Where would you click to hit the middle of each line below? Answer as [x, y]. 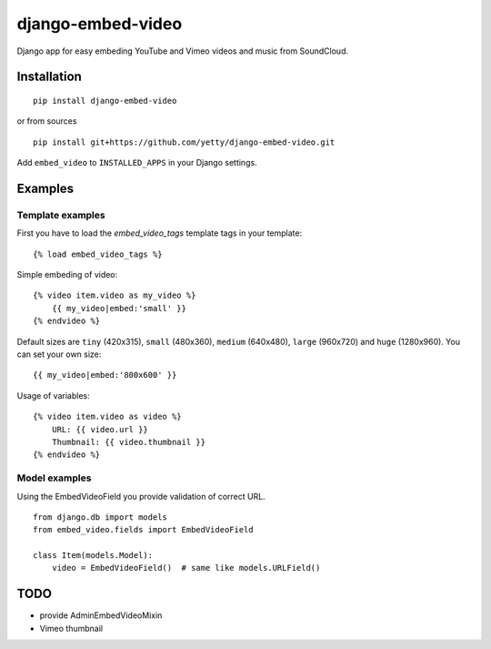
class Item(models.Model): [93, 556]
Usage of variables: [53, 395]
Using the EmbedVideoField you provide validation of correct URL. [141, 496]
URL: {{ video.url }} [100, 429]
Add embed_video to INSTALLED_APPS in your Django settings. [137, 163]
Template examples [61, 215]
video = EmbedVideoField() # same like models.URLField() [186, 568]
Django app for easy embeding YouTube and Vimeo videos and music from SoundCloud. [183, 51]
